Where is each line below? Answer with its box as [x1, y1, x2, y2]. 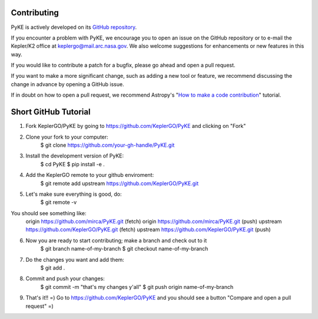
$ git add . [40, 264, 65, 271]
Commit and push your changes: [25, 275, 105, 282]
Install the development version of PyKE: [25, 152, 124, 159]
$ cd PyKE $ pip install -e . [40, 160, 105, 167]
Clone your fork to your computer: [25, 133, 108, 140]
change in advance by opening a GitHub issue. [11, 80, 124, 88]
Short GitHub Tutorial [11, 107, 91, 117]
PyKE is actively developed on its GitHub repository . [11, 24, 137, 31]
